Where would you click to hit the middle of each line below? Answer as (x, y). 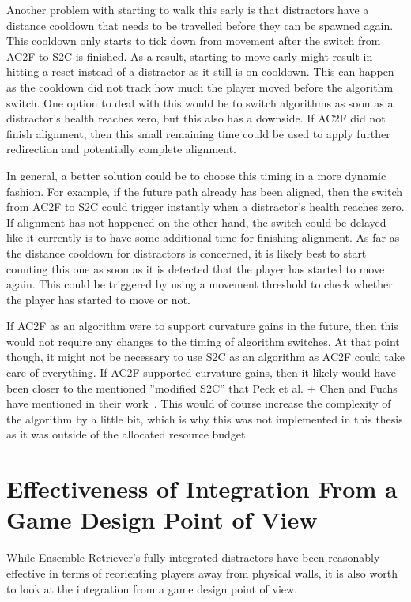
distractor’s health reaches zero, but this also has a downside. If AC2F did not (196, 118)
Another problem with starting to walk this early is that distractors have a (188, 9)
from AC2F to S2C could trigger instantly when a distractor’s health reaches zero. (205, 207)
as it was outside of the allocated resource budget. (128, 434)
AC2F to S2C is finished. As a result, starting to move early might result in (190, 56)
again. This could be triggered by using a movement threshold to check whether (200, 284)
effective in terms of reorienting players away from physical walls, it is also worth (202, 572)
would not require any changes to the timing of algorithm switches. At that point (203, 341)
